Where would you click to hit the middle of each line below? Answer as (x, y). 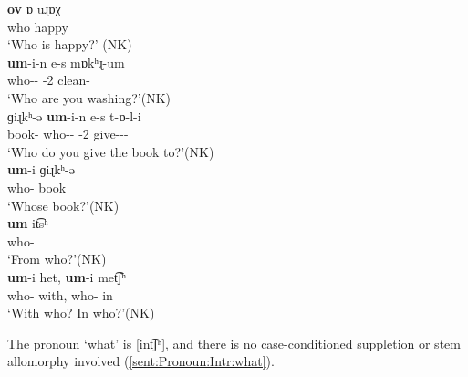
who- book (37, 187)
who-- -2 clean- (49, 80)
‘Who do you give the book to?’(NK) (111, 151)
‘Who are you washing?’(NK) (89, 97)
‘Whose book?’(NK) (63, 205)
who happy (38, 26)
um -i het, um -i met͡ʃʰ (67, 276)
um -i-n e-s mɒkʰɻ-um (66, 62)
